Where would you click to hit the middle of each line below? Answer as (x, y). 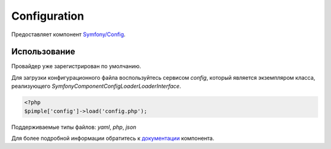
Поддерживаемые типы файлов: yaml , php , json (74, 127)
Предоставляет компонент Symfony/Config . (68, 34)
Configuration (48, 16)
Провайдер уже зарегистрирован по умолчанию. (76, 66)
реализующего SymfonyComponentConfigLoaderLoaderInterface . (96, 86)
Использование (43, 52)
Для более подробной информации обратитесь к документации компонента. (113, 138)
